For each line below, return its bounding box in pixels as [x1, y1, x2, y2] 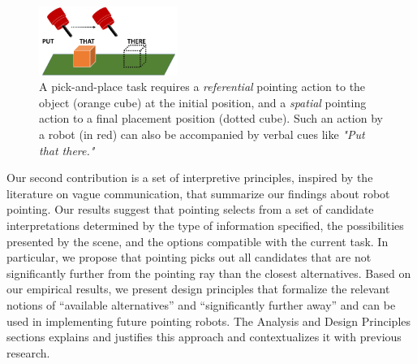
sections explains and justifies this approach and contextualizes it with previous [6, 328, 402, 345]
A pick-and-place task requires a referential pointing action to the [39, 78, 366, 95]
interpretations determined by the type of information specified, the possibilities [6, 216, 404, 233]
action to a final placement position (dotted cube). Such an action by [39, 110, 383, 127]
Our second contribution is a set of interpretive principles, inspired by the [6, 169, 373, 186]
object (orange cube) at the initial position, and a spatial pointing [39, 93, 367, 110]
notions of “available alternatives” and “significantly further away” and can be [6, 296, 396, 313]
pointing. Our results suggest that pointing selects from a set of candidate [6, 201, 374, 218]
